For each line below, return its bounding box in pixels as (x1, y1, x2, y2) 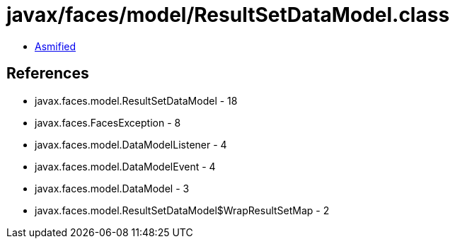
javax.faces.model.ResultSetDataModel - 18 (35, 94, 238, 107)
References (6, 64, 89, 83)
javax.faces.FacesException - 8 (35, 116, 181, 129)
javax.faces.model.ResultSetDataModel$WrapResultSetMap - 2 (35, 204, 330, 216)
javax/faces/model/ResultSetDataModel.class (6, 3, 450, 27)
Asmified (35, 40, 76, 52)
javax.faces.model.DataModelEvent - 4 (35, 160, 216, 173)
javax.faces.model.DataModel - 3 (35, 182, 190, 194)
